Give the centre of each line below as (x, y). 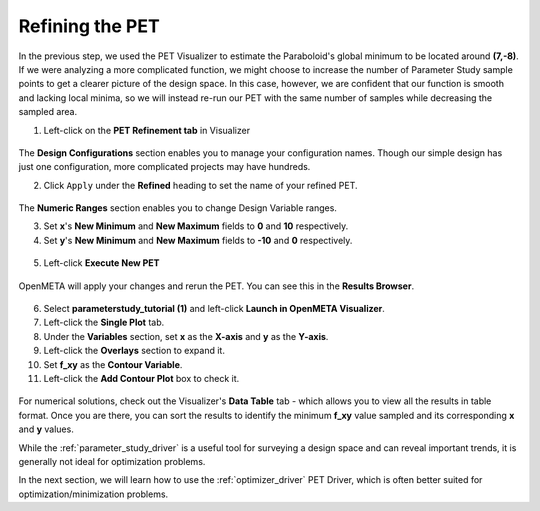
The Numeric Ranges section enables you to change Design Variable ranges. (177, 208)
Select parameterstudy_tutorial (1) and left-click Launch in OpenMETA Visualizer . (214, 309)
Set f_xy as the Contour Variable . (113, 364)
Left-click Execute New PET (101, 263)
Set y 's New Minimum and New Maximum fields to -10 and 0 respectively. (198, 240)
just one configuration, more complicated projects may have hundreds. (164, 167)
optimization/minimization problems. (93, 494)
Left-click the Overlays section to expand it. (134, 351)
